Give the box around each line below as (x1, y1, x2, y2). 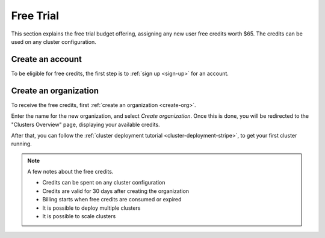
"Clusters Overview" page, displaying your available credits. (11, 121, 160, 128)
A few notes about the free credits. (27, 168, 114, 175)
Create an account (11, 54, 82, 64)
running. (11, 140, 32, 147)
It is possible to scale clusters (42, 213, 116, 220)
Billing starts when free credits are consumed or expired (42, 196, 182, 203)
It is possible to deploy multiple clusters (42, 204, 141, 212)
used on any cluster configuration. (11, 38, 96, 45)
